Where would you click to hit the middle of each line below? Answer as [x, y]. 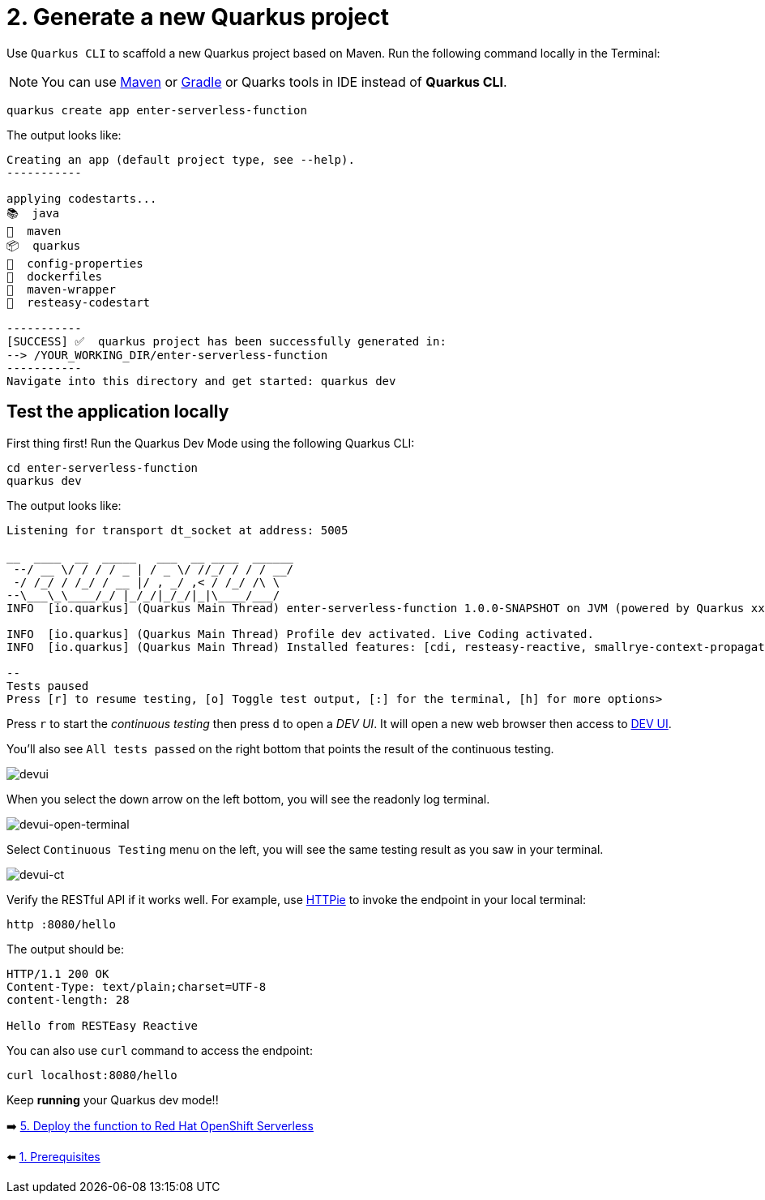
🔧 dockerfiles [55, 276]
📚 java [33, 213]
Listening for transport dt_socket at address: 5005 [177, 530]
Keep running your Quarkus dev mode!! [113, 1099]
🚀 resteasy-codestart [79, 302]
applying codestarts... [82, 198]
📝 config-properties [75, 263]
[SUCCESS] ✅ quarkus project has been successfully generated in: [227, 341]
